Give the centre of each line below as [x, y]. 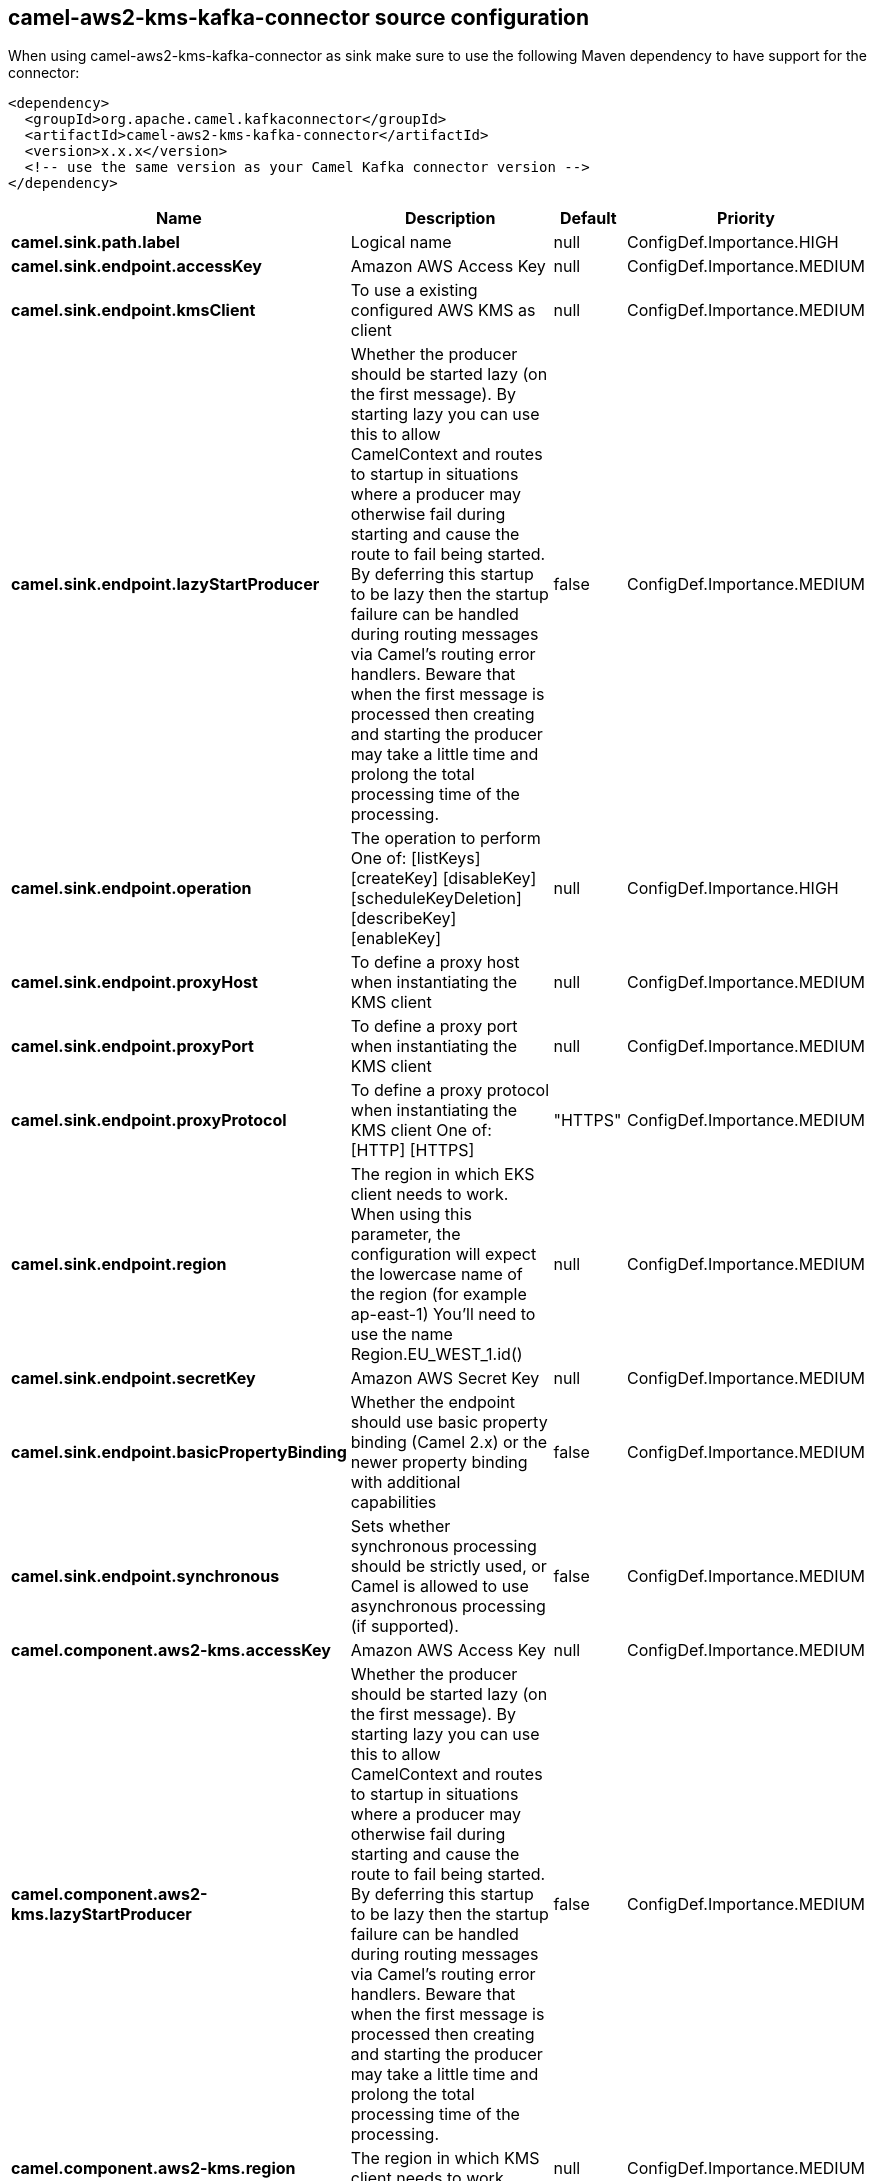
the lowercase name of [436, 1274]
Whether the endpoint [432, 1402]
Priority [746, 218]
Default [588, 218]
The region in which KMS [445, 2158]
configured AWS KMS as [443, 310]
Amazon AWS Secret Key [445, 1378]
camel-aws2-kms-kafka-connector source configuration [299, 17]
